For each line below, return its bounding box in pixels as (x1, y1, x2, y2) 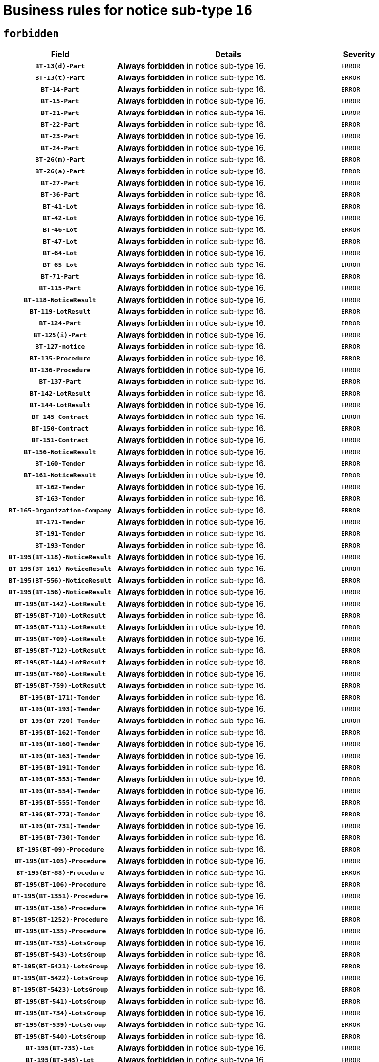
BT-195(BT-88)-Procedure (16, 869, 104, 876)
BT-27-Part (41, 179, 79, 187)
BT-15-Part (41, 97, 79, 105)
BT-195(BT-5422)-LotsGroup (12, 974, 108, 982)
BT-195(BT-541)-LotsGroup (14, 997, 106, 1005)
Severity (343, 49, 375, 59)
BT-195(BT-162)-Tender (20, 728, 100, 736)
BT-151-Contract (31, 436, 89, 444)
